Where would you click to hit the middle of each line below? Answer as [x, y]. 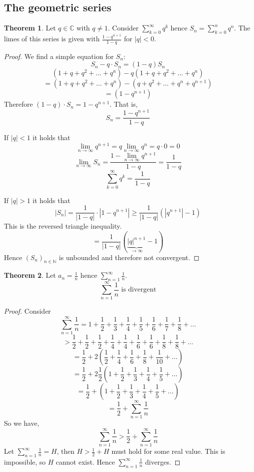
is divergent [139, 290]
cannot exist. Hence [85, 461]
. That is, [124, 104]
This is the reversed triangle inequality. [63, 226]
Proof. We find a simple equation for [59, 56]
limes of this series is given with [52, 38]
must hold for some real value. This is [168, 451]
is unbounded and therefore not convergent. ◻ [129, 257]
